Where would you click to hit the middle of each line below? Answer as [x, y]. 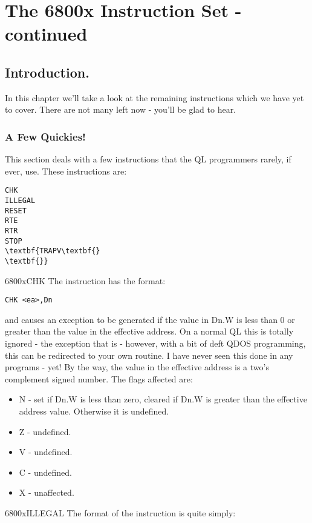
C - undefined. [45, 472]
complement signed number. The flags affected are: [99, 378]
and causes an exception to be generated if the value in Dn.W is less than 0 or [150, 319]
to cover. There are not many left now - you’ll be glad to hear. [121, 109]
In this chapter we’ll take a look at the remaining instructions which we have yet [154, 97]
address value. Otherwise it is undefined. [94, 411]
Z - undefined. [45, 431]
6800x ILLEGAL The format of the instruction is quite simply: [120, 512]
